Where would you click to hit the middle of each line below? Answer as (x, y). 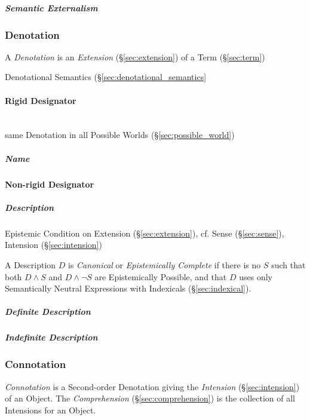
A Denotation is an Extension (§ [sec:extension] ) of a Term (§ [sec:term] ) (135, 56)
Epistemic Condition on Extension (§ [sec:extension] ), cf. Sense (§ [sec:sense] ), (145, 233)
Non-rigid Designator (50, 184)
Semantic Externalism (51, 7)
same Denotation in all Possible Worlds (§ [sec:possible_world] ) (120, 135)
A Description (30, 264)
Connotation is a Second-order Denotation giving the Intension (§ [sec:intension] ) (152, 386)
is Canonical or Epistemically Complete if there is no (165, 264)
